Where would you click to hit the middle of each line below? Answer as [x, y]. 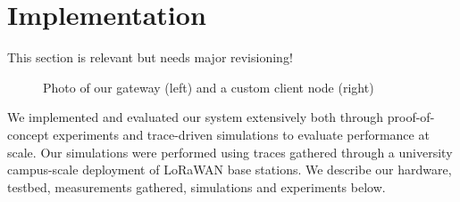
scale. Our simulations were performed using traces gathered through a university [230, 152]
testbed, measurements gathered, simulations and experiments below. [197, 186]
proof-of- [411, 117]
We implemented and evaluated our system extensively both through [196, 117]
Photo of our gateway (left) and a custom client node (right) [209, 87]
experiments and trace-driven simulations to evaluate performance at [241, 134]
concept [28, 134]
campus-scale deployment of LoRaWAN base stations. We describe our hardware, [230, 170]
